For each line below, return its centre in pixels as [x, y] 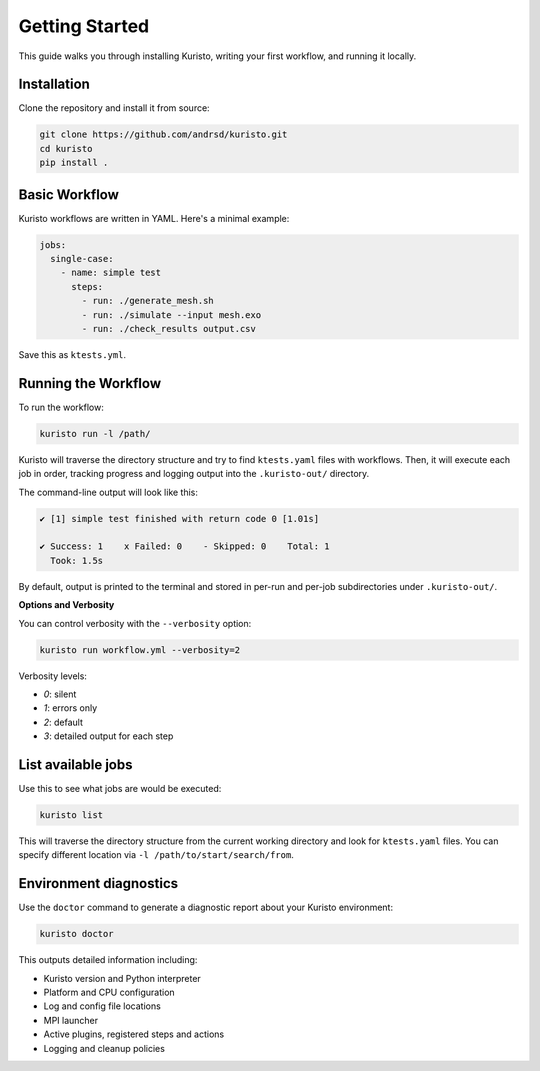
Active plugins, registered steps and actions [134, 1034]
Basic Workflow [69, 194]
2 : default [63, 722]
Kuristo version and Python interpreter [122, 978]
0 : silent [60, 694]
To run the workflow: [61, 407]
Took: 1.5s [77, 560]
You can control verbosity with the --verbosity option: [135, 623]
